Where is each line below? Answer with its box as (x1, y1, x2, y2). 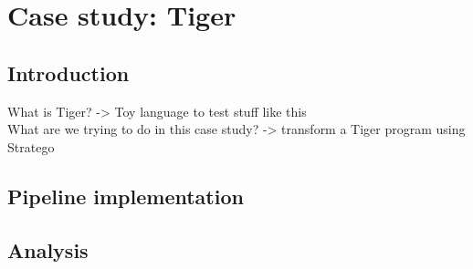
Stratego (7, 137, 55, 156)
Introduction (7, 58, 130, 87)
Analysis (7, 235, 89, 264)
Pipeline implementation (7, 181, 244, 210)
